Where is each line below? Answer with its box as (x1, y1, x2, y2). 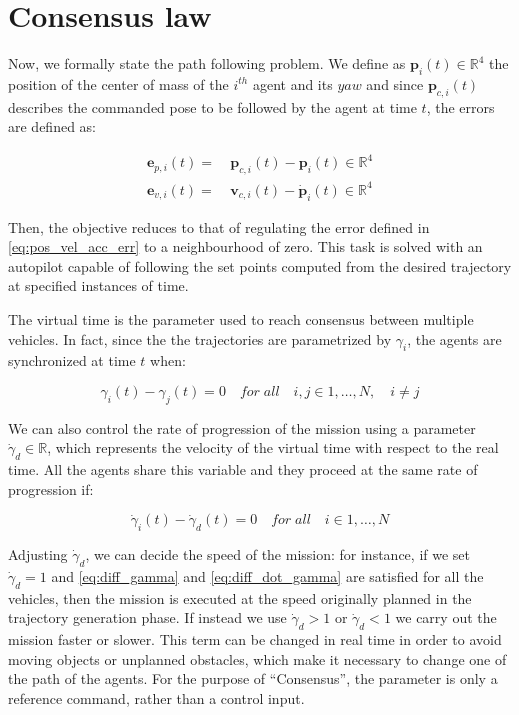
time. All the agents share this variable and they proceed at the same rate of (8, 459, 478, 480)
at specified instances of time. (8, 275, 189, 296)
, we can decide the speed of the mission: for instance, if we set (85, 544, 471, 565)
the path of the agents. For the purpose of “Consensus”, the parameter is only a (8, 668, 498, 689)
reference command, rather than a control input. (8, 687, 305, 708)
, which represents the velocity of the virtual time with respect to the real (47, 437, 499, 458)
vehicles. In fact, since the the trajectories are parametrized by (8, 328, 392, 349)
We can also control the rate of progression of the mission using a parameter (8, 417, 476, 438)
